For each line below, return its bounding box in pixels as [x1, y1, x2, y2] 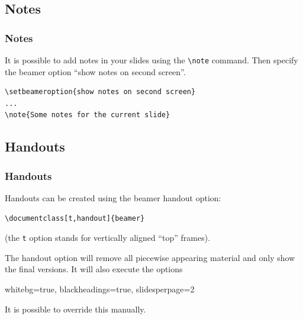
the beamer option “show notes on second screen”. [5, 65, 186, 78]
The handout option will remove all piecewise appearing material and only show [5, 251, 295, 263]
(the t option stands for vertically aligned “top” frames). [5, 231, 211, 244]
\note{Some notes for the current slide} [5, 111, 170, 120]
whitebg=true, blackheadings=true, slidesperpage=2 [5, 283, 195, 295]
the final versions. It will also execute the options [5, 263, 183, 275]
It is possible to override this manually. [5, 302, 146, 315]
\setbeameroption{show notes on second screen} [5, 88, 196, 96]
